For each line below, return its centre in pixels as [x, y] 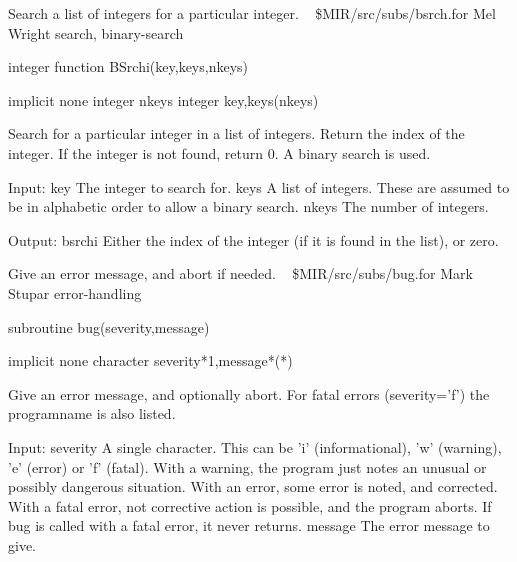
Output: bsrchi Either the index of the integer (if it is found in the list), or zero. [253, 239]
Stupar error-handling [75, 292]
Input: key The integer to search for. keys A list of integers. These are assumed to [259, 186]
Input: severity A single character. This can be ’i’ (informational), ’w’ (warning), [255, 446]
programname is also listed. [92, 413]
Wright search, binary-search [96, 32]
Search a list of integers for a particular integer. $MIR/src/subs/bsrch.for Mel [252, 13]
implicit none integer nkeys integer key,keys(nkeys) [163, 99]
